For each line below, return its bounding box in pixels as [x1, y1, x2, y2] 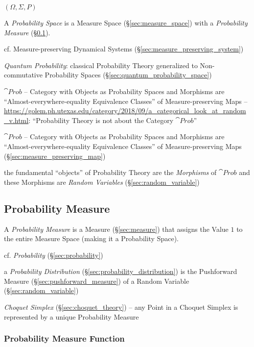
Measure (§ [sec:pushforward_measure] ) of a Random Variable [4, 275, 189, 286]
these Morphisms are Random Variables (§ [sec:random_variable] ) [4, 176, 200, 187]
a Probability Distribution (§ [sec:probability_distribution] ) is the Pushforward [4, 266, 237, 276]
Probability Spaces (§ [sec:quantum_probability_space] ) [45, 70, 212, 80]
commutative [4, 70, 43, 80]
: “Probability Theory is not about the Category [28, 115, 174, 125]
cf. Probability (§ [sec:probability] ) [4, 249, 103, 260]
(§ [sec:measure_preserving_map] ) [4, 150, 106, 161]
